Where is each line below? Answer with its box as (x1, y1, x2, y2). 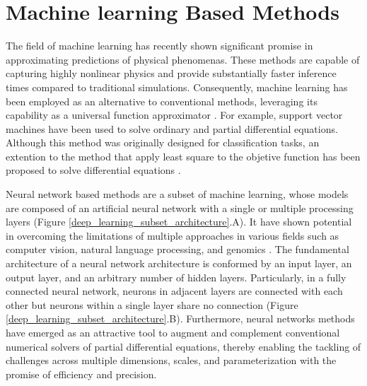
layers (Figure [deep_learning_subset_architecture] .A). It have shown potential (6, 214, 352, 229)
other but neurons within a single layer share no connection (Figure (6, 297, 298, 312)
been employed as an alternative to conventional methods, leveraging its (6, 93, 318, 108)
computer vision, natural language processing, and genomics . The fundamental (6, 242, 349, 257)
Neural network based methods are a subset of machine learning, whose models (6, 187, 349, 201)
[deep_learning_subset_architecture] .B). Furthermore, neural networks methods (6, 311, 355, 326)
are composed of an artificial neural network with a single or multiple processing (6, 200, 354, 215)
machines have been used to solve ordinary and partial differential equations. (6, 121, 338, 136)
